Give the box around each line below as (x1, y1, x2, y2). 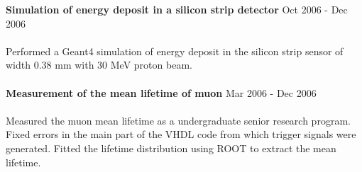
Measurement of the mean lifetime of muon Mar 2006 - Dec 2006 (6, 85, 317, 100)
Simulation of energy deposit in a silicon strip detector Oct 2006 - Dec (6, 2, 348, 16)
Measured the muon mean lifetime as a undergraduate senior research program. (6, 113, 351, 127)
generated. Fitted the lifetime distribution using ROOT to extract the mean (6, 140, 336, 155)
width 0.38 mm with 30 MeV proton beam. (6, 57, 192, 72)
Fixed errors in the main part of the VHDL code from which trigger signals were (6, 127, 356, 142)
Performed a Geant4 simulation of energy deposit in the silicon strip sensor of (6, 43, 344, 58)
